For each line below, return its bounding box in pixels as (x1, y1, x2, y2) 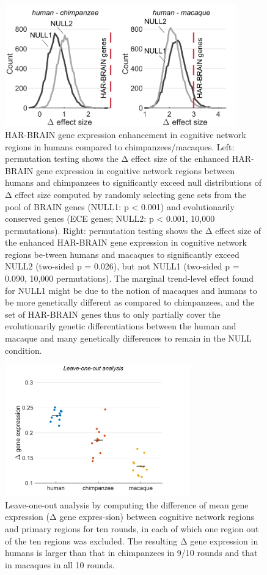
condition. (5, 343, 42, 356)
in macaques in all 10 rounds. (5, 558, 115, 571)
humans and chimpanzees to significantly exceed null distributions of (5, 176, 262, 189)
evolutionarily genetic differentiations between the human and (5, 320, 236, 332)
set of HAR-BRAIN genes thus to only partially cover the (5, 307, 221, 320)
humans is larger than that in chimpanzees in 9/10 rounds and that (5, 546, 258, 559)
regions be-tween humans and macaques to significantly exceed (5, 247, 240, 260)
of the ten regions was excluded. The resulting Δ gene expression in (5, 534, 258, 547)
